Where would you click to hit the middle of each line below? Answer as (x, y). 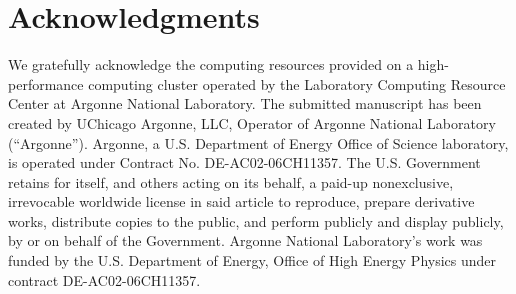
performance (46, 83)
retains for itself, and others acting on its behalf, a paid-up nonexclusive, (231, 181)
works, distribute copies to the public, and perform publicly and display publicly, (256, 220)
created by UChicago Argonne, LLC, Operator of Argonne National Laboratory (252, 122)
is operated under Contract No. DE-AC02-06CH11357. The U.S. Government (244, 162)
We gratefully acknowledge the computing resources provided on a (211, 64)
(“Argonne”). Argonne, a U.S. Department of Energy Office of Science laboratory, (258, 142)
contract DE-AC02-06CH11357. (104, 279)
